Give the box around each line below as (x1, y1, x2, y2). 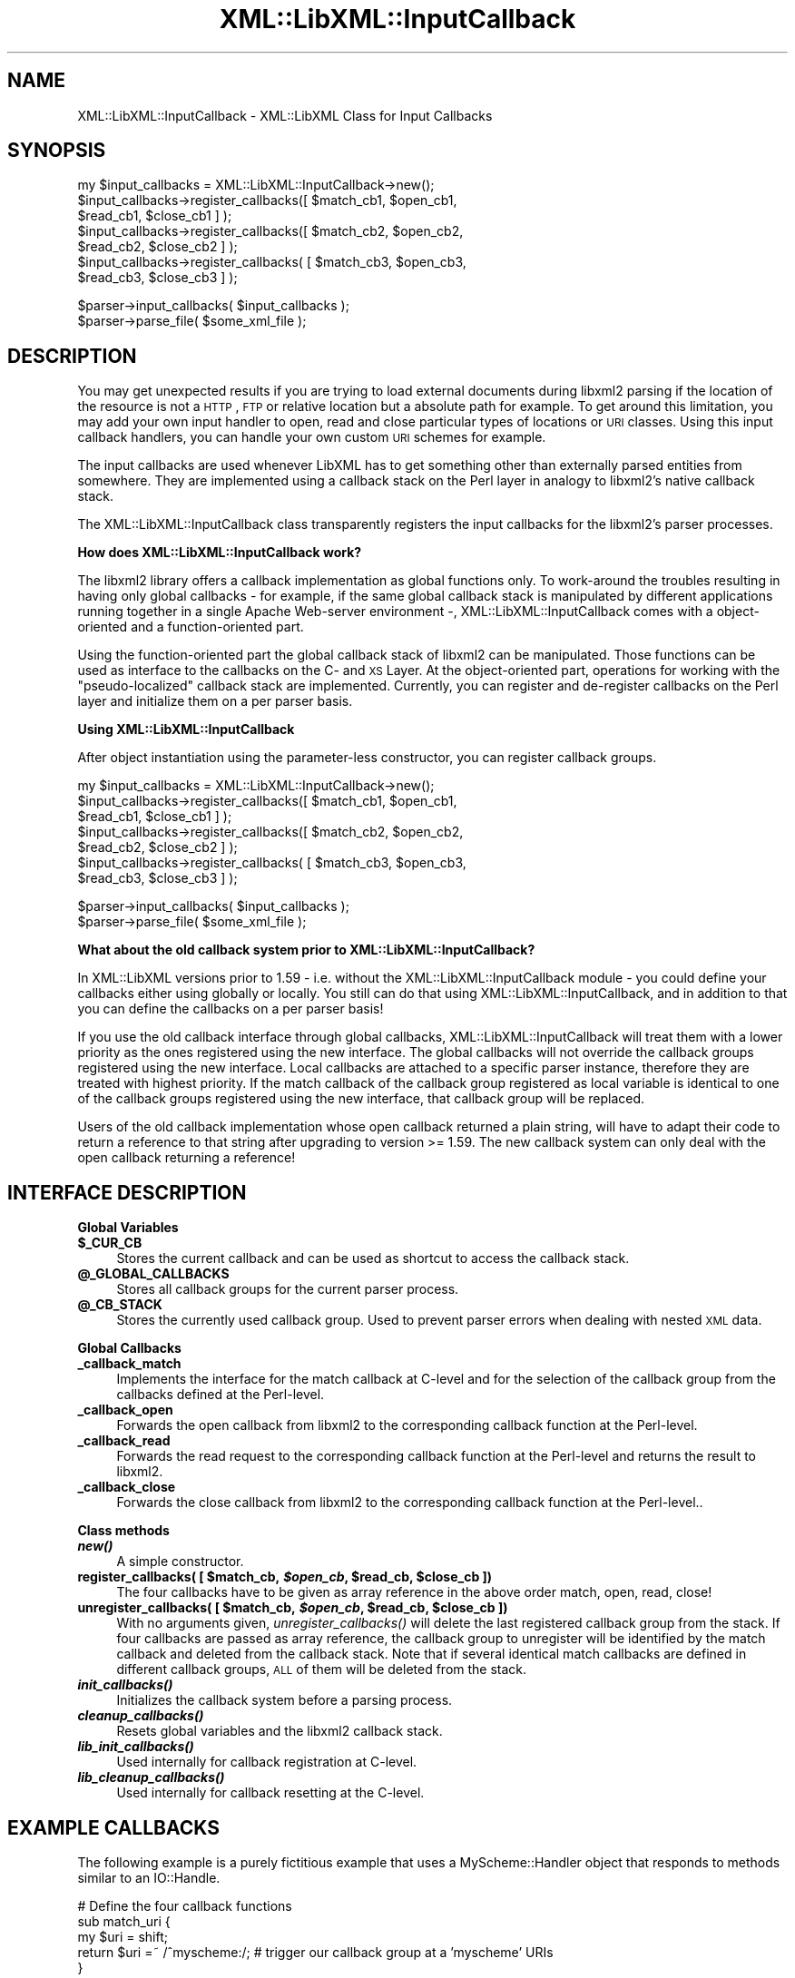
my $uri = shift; (77, 1928, 169, 1944)
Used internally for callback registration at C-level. (116, 1754, 417, 1770)
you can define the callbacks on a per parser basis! (77, 1001, 384, 1017)
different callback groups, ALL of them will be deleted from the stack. (116, 1661, 527, 1678)
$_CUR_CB (77, 1235, 142, 1251)
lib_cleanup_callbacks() (77, 1769, 225, 1786)
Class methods (77, 1523, 170, 1539)
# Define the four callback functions (77, 1897, 292, 1914)
